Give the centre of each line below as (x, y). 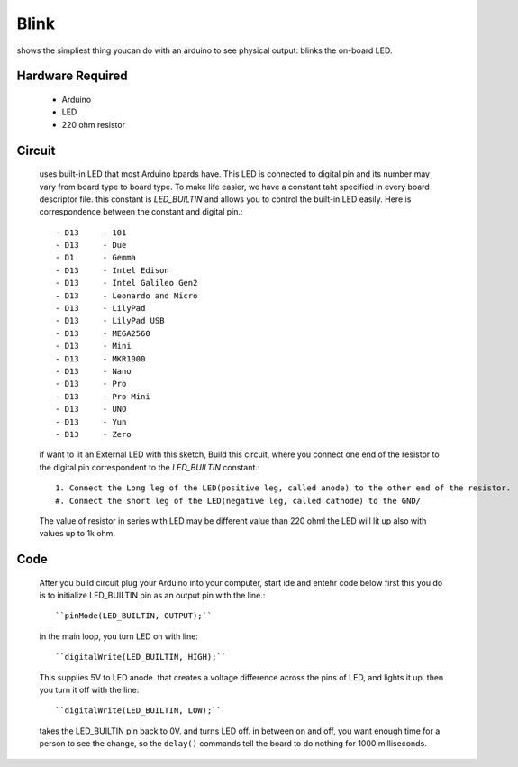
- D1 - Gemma (96, 258)
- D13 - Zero (93, 434)
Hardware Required (72, 76)
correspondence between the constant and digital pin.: (141, 212)
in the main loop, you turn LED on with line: (118, 636)
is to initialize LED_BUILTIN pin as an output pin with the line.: (152, 596)
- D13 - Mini (93, 346)
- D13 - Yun (91, 422)
